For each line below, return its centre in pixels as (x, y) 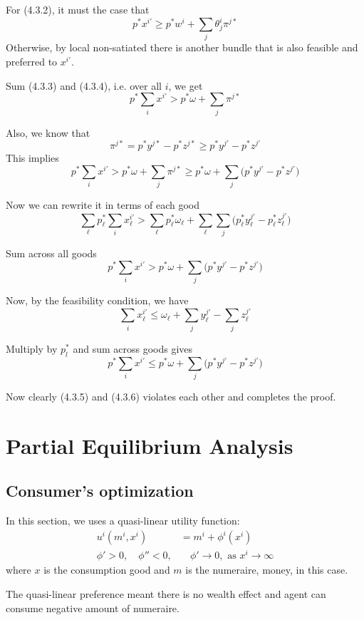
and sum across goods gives (133, 348)
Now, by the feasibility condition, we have (97, 300)
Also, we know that (48, 132)
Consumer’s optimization (100, 491)
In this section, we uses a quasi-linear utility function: (123, 521)
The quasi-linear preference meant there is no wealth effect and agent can (166, 593)
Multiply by (32, 348)
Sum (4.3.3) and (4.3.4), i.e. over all (84, 85)
